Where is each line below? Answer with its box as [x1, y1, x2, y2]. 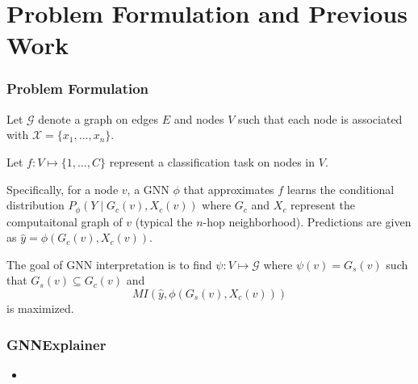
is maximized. [6, 299, 74, 316]
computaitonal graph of [6, 213, 123, 230]
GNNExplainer [6, 334, 107, 354]
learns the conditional [286, 180, 395, 197]
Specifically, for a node [6, 180, 119, 197]
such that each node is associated [238, 110, 403, 127]
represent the [291, 196, 355, 213]
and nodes [173, 110, 224, 127]
